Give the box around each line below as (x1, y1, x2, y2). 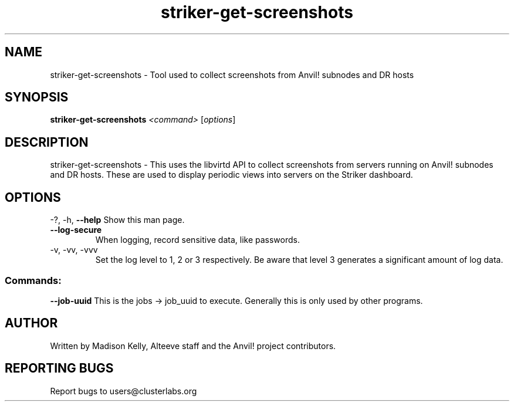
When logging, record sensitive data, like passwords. (95, 235, 300, 245)
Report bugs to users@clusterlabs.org (50, 385, 197, 396)
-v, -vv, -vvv (50, 245, 98, 255)
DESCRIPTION (5, 134, 89, 150)
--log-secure (50, 225, 102, 235)
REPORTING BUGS (5, 361, 114, 376)
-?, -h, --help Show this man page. (50, 215, 185, 225)
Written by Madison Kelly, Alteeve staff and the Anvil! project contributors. (50, 340, 336, 351)
